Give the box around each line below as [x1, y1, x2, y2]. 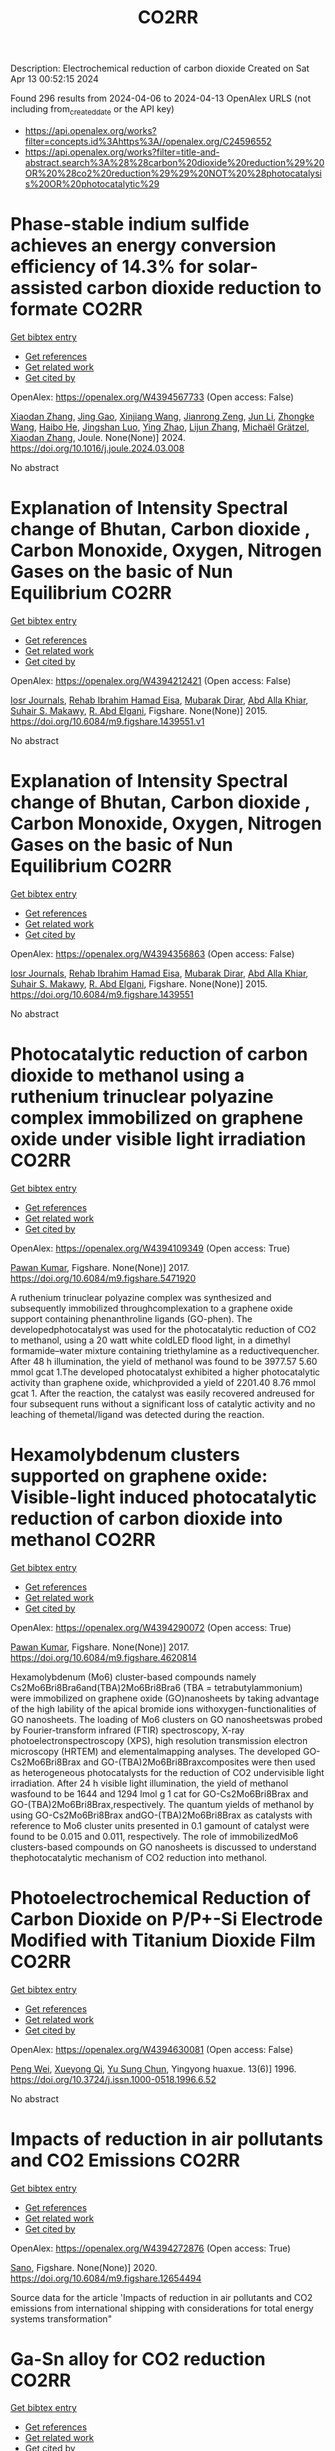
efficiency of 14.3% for [10, 256, 205, 278]
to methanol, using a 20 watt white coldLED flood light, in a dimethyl [10, 1334, 291, 1346]
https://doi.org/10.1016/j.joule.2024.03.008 [10, 442, 185, 454]
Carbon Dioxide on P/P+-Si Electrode [10, 1907, 323, 1930]
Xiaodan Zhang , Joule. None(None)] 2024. [10, 431, 186, 443]
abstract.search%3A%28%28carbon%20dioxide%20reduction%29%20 [24, 156, 325, 168]
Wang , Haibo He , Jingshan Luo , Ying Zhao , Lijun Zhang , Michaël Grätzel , [10, 421, 310, 433]
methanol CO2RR [10, 1528, 156, 1551]
